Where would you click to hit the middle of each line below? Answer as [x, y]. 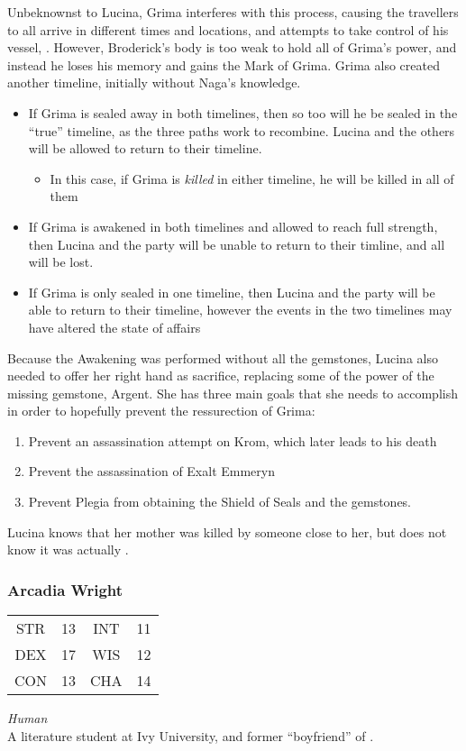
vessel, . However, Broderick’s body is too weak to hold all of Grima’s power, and [232, 47]
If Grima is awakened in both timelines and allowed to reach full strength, [233, 226]
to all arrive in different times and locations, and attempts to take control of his [228, 29]
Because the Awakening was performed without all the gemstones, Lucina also [223, 357]
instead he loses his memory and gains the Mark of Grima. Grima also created [224, 64]
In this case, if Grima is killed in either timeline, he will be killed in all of [252, 178]
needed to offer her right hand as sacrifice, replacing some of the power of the [221, 375]
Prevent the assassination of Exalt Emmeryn [151, 471]
